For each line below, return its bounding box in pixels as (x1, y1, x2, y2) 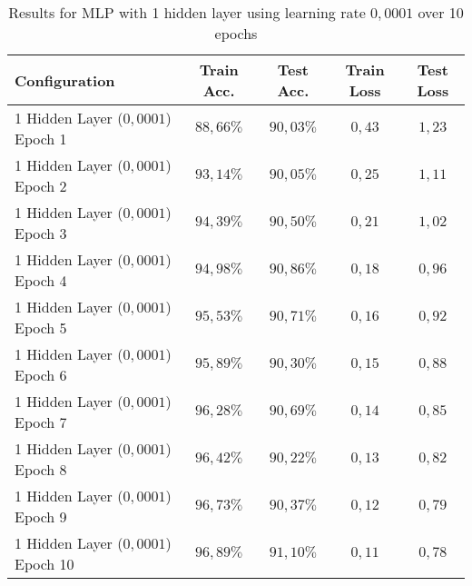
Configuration (15, 69, 115, 91)
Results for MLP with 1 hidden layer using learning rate (8, 2, 366, 23)
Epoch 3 (15, 223, 67, 243)
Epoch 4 (15, 270, 67, 291)
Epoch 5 (15, 317, 67, 338)
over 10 (418, 2, 464, 23)
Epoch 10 (15, 553, 74, 574)
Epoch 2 (15, 175, 67, 196)
